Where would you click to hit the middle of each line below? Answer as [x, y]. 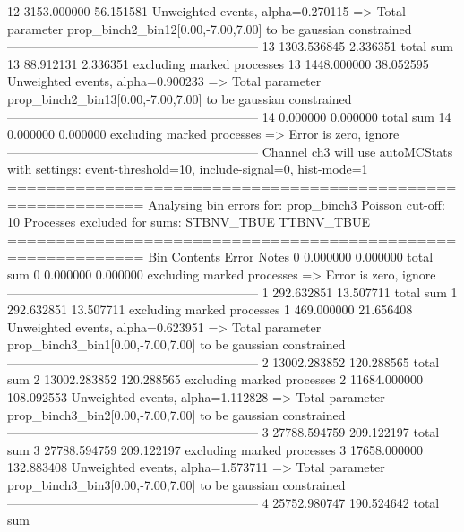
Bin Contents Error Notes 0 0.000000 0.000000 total [291, 257]
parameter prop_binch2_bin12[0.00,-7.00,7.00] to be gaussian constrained [210, 28]
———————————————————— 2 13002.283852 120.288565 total [223, 361]
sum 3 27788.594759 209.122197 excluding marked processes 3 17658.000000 [215, 449]
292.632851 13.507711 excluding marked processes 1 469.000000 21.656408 [210, 309]
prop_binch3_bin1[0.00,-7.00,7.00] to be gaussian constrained [176, 344]
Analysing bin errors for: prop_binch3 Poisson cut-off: [296, 204]
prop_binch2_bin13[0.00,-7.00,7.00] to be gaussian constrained [180, 98]
